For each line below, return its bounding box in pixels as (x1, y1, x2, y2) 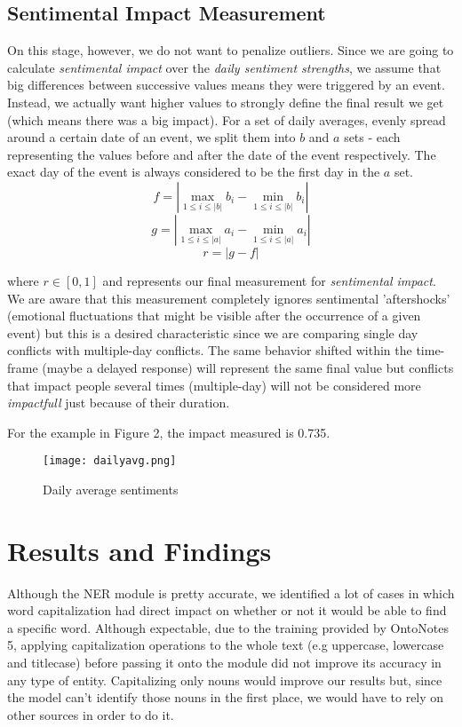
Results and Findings (7, 532, 272, 568)
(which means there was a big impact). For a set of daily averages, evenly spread (7, 110, 446, 129)
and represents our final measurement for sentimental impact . (102, 271, 436, 289)
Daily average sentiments (43, 479, 179, 498)
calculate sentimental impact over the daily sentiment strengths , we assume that (7, 58, 442, 76)
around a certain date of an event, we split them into (7, 128, 296, 146)
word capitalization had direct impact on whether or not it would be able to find (7, 601, 447, 620)
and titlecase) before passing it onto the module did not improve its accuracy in (7, 653, 442, 672)
